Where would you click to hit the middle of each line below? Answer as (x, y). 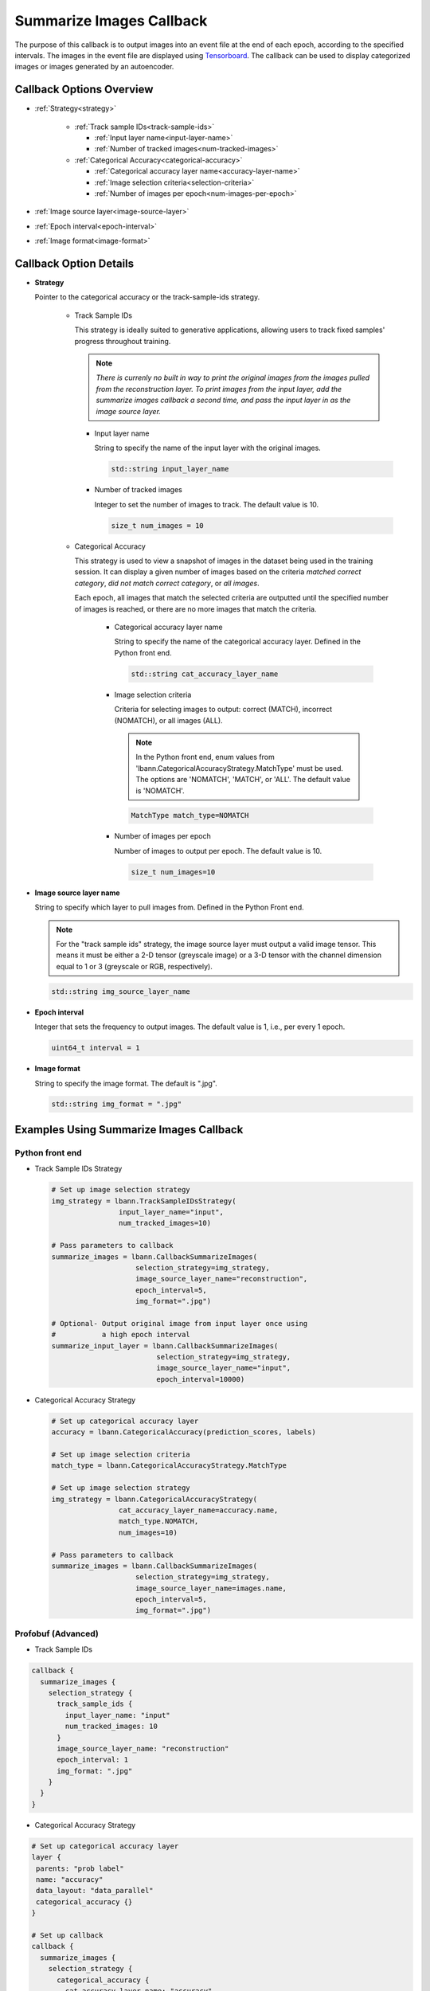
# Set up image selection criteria (121, 1455)
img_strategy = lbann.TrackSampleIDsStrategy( (144, 1201)
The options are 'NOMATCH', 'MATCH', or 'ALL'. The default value (243, 780)
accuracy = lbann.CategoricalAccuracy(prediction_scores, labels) (184, 1432)
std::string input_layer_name (170, 469)
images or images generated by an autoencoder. (94, 67)
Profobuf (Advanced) (57, 1633)
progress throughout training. (123, 341)
